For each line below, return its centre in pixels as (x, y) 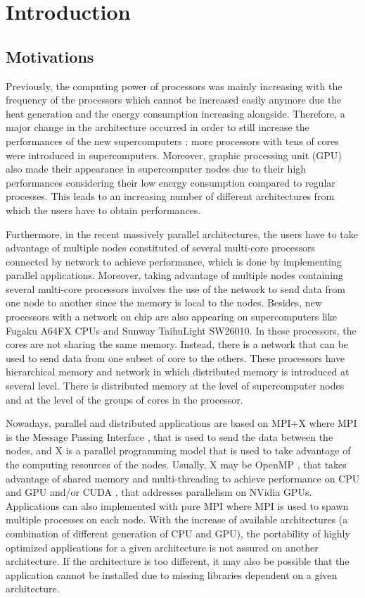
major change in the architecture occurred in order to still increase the (158, 127)
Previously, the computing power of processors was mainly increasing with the (174, 86)
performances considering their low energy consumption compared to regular (171, 182)
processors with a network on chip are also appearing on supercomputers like (171, 317)
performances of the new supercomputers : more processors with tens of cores (172, 141)
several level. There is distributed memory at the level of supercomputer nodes (175, 386)
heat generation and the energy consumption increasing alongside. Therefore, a (175, 113)
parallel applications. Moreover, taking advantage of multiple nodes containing (174, 275)
